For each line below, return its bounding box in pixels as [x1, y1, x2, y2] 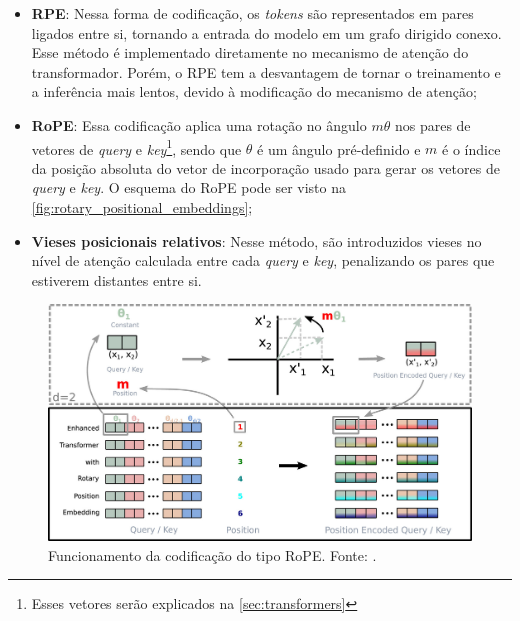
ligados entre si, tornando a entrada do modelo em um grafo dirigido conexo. [31, 22, 502, 43]
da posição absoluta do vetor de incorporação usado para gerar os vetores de [31, 157, 500, 178]
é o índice [442, 138, 501, 159]
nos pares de [394, 114, 471, 135]
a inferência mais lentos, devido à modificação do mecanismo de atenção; [31, 81, 477, 102]
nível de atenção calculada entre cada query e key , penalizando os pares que [31, 250, 495, 271]
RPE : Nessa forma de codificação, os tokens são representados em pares [31, 3, 474, 23]
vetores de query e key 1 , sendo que [31, 135, 242, 159]
